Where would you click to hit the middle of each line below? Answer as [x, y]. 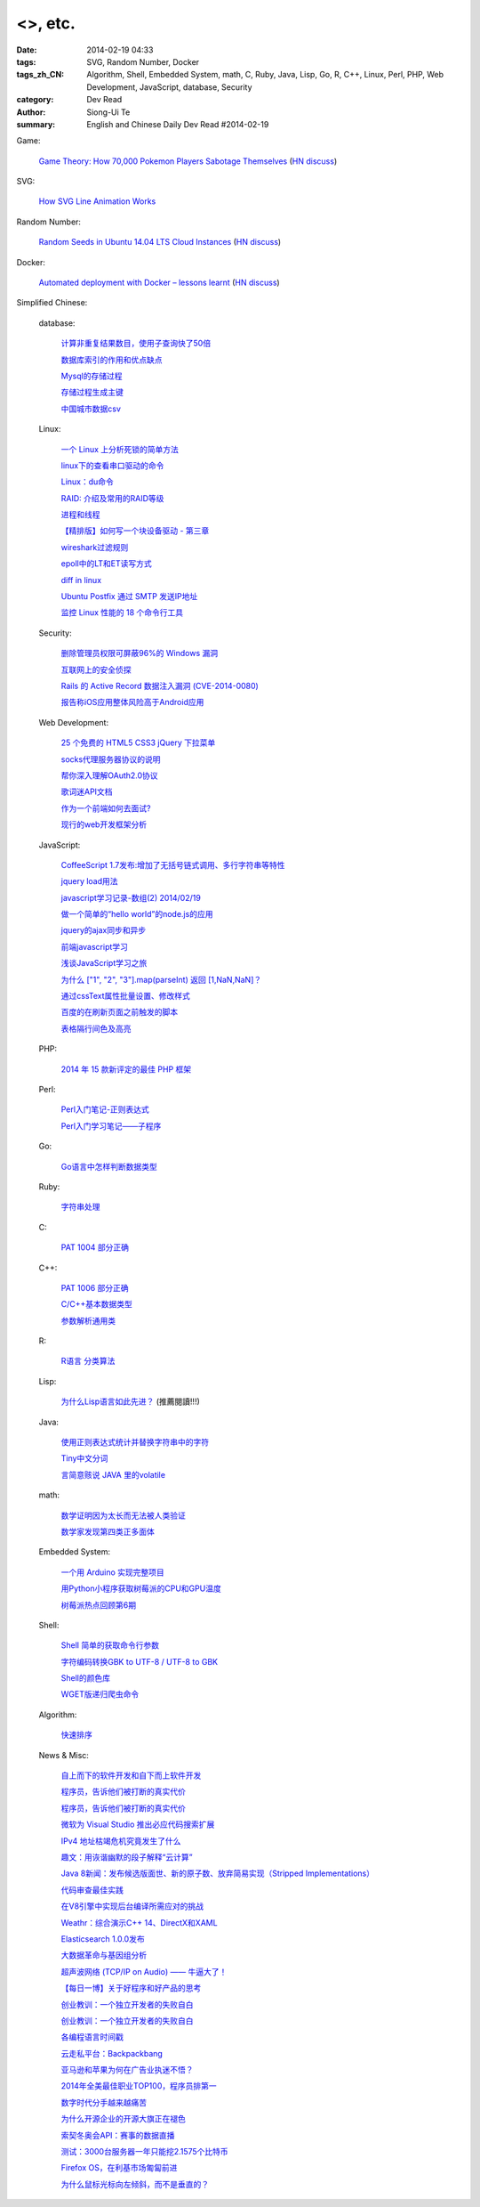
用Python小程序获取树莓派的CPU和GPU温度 [141, 1588]
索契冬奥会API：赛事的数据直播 [118, 2135]
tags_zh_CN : [40, 75]
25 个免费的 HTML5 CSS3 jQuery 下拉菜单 [138, 742]
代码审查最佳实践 [92, 1890]
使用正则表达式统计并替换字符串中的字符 [135, 1442]
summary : [36, 124]
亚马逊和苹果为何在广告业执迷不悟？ [127, 2070]
